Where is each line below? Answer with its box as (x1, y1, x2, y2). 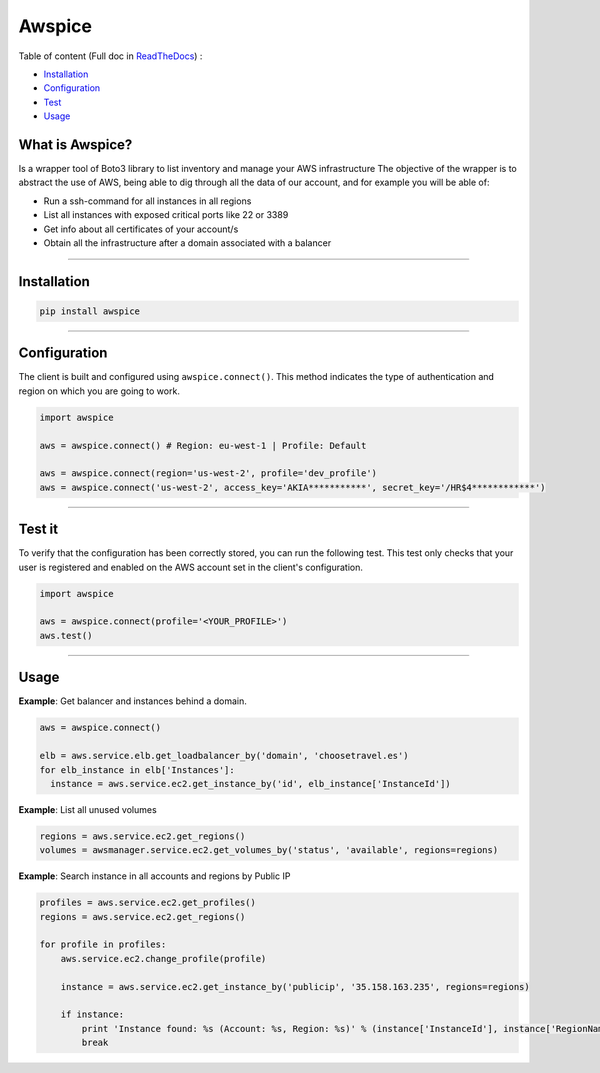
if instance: (60, 1009, 125, 1020)
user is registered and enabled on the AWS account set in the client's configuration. (18, 561, 364, 573)
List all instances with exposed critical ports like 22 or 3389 (43, 209, 289, 221)
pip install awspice (39, 305, 140, 317)
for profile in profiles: (39, 939, 167, 950)
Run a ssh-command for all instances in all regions (43, 195, 252, 207)
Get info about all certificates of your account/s (43, 223, 239, 235)
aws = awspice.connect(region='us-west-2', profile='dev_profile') (39, 468, 378, 479)
